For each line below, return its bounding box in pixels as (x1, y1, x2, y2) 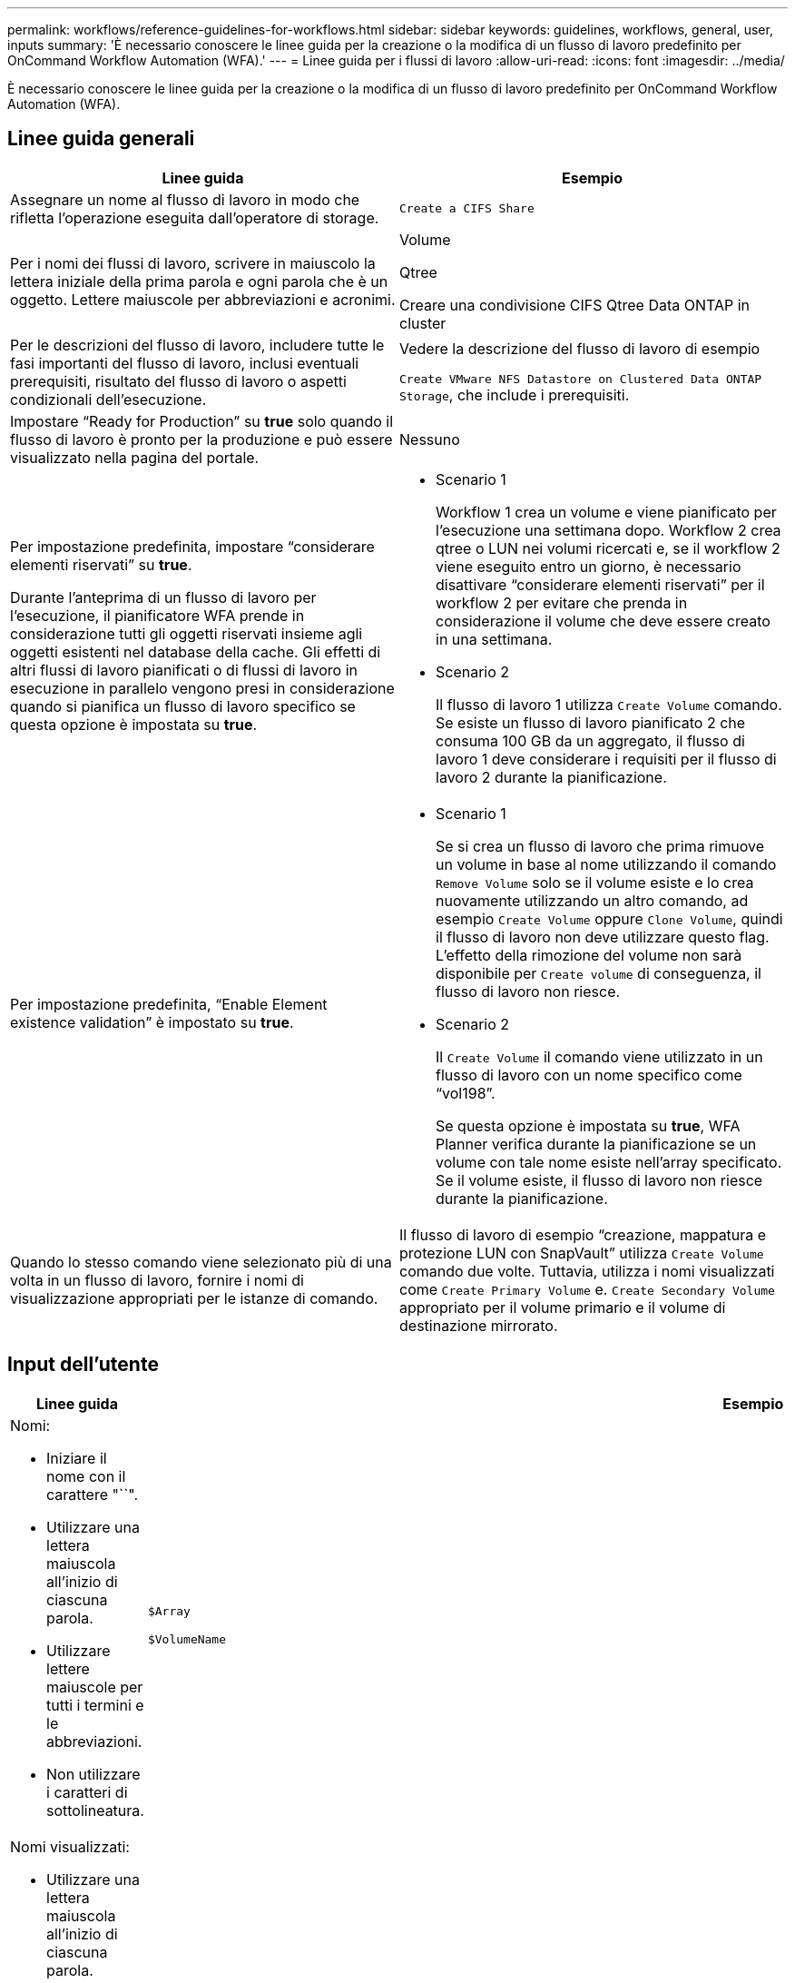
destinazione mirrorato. (399, 1316, 558, 1335)
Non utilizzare (46, 1764, 141, 1783)
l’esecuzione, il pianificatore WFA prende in (10, 606, 305, 625)
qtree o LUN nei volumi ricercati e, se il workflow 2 (436, 538, 780, 557)
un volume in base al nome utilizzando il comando (436, 854, 777, 873)
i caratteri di (46, 1782, 128, 1801)
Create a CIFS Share (399, 202, 535, 216)
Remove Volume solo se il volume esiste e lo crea (436, 873, 754, 892)
